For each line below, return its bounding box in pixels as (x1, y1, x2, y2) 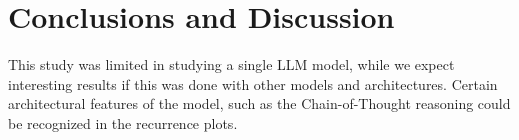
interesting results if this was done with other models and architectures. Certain (8, 73, 498, 94)
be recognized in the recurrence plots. (8, 112, 238, 133)
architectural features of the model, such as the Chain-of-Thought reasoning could (8, 93, 511, 114)
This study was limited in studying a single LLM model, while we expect (8, 54, 455, 75)
